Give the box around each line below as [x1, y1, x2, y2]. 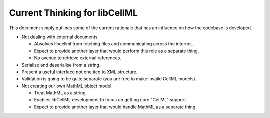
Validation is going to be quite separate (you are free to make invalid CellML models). [21, 76, 197, 82]
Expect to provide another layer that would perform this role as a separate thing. [34, 48, 199, 54]
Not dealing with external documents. [21, 34, 99, 40]
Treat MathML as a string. [34, 90, 87, 96]
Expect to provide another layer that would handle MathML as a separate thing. [34, 104, 197, 110]
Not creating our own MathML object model [21, 83, 112, 89]
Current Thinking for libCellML [9, 7, 138, 18]
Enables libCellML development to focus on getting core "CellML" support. [34, 97, 187, 103]
